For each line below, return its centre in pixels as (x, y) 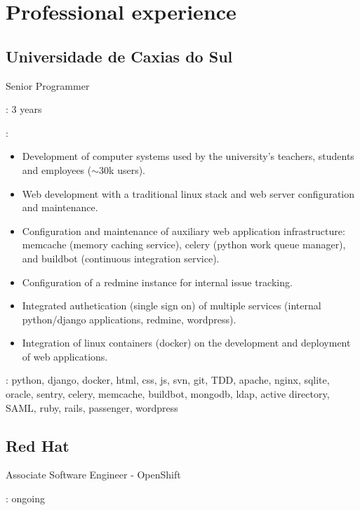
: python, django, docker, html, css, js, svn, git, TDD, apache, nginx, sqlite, (168, 380)
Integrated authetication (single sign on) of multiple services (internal (172, 306)
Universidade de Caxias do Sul (119, 56)
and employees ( (57, 169)
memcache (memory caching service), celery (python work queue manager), (184, 244)
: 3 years (24, 109)
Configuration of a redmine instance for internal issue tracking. (157, 282)
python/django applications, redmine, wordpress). (129, 319)
